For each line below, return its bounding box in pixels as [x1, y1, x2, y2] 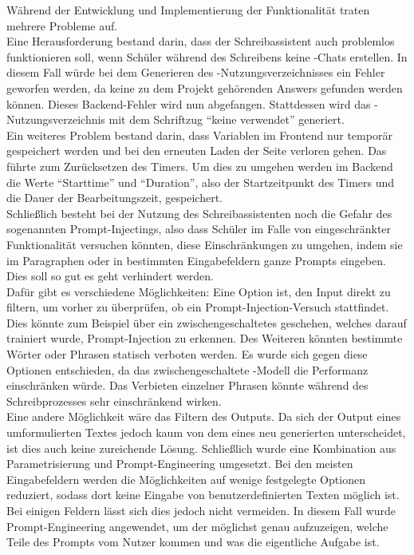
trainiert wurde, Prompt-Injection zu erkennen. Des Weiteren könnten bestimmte [6, 330, 403, 347]
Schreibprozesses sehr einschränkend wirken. [6, 392, 222, 409]
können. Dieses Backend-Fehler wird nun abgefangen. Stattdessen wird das [6, 95, 371, 112]
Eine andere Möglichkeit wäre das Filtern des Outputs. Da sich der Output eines [6, 408, 401, 425]
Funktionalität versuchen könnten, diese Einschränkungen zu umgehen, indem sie [6, 236, 403, 252]
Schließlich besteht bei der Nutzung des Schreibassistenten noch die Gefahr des [6, 204, 392, 221]
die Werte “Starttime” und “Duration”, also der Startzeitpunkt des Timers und [6, 173, 395, 190]
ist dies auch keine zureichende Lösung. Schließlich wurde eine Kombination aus [6, 439, 396, 456]
